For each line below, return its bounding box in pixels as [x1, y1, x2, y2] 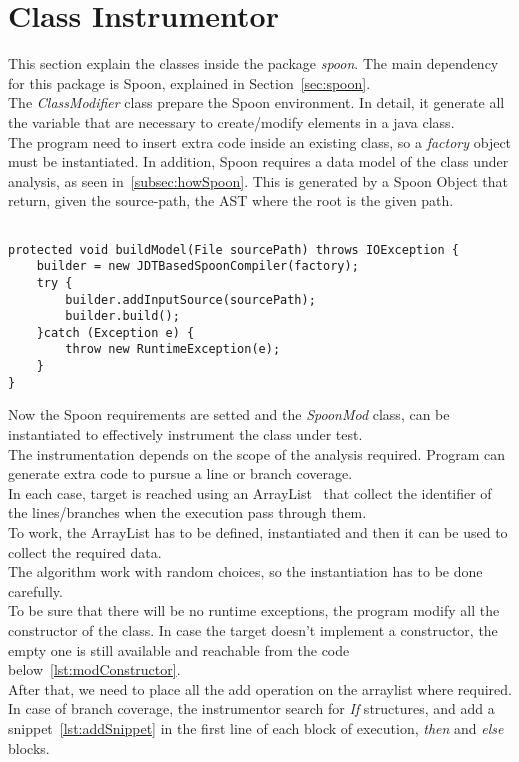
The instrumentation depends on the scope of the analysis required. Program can [8, 443, 506, 464]
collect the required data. [8, 541, 162, 562]
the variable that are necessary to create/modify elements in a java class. [8, 111, 455, 132]
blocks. [8, 737, 50, 758]
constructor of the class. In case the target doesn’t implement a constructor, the [8, 619, 498, 640]
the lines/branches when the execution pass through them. [8, 502, 367, 523]
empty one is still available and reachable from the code [8, 639, 350, 660]
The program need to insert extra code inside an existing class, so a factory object [8, 131, 512, 152]
